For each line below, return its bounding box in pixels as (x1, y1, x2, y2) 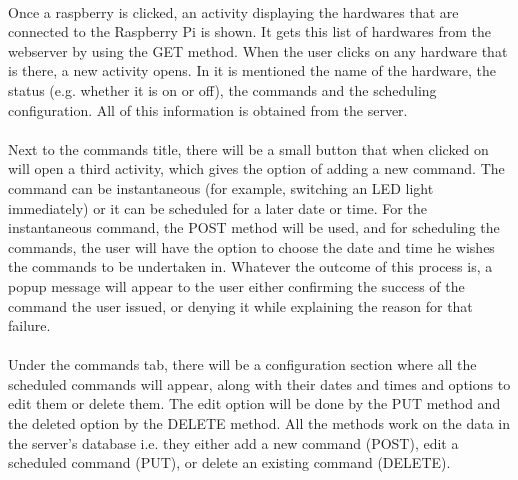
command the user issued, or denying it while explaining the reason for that (8, 295, 473, 316)
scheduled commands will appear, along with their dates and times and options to (8, 373, 511, 394)
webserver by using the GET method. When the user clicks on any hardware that (8, 40, 508, 61)
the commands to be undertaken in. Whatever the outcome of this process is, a (8, 256, 493, 277)
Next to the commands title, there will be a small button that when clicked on (8, 138, 489, 159)
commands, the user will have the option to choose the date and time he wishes (8, 236, 495, 257)
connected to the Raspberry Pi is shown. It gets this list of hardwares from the (8, 21, 491, 42)
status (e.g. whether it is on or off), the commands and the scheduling (8, 79, 437, 100)
